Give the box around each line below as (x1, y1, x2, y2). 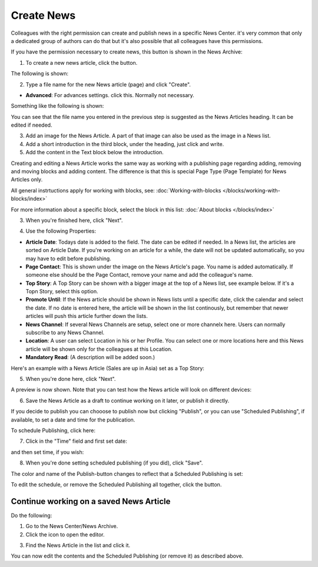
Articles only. (11, 176, 43, 183)
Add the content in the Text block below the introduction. (25, 149, 164, 156)
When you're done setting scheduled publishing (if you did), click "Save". (25, 459, 203, 466)
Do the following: (11, 512, 52, 519)
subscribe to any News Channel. (25, 329, 105, 336)
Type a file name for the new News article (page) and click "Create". (25, 81, 191, 88)
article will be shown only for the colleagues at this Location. (25, 345, 173, 353)
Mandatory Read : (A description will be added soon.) (25, 354, 155, 361)
